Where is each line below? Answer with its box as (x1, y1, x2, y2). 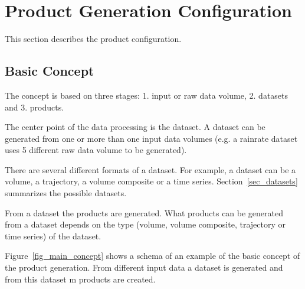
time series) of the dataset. (5, 229, 101, 242)
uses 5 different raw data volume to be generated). (5, 144, 187, 156)
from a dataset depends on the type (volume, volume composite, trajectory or (5, 218, 286, 230)
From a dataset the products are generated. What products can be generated (5, 206, 283, 219)
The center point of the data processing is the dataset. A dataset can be (5, 121, 265, 133)
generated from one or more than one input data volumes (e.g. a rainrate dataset (5, 132, 298, 144)
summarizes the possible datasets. (5, 187, 127, 199)
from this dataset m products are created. (5, 272, 156, 285)
